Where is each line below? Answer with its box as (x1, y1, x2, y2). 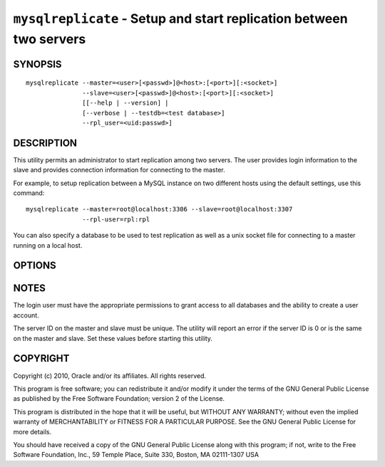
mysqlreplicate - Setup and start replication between (13, 11, 349, 26)
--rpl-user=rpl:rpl (82, 215, 150, 224)
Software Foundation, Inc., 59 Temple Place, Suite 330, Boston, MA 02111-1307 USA (13, 451, 260, 459)
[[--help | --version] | (82, 99, 169, 107)
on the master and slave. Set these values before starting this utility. (13, 334, 213, 342)
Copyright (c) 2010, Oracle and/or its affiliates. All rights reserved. (13, 371, 207, 380)
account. (13, 310, 39, 320)
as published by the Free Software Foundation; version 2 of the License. (13, 394, 225, 403)
